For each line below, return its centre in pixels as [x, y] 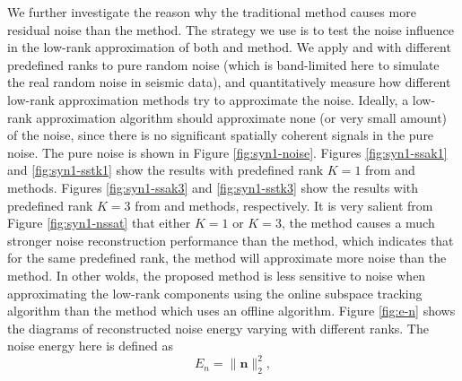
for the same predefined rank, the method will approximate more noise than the [227, 258]
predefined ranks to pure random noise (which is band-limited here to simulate [223, 64]
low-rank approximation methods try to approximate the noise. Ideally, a [208, 99]
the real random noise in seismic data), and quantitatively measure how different [229, 82]
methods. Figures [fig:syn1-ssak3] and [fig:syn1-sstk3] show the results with [213, 187]
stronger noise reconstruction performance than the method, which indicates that [231, 240]
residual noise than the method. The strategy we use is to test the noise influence [231, 29]
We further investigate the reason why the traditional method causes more [212, 12]
